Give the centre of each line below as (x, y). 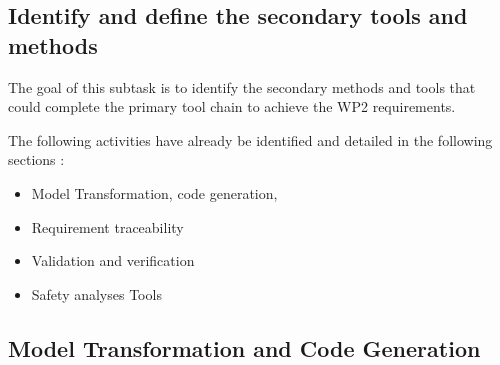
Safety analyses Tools (96, 293)
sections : (36, 159)
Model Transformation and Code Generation (244, 347)
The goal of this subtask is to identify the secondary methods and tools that (242, 86)
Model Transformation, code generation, (154, 192)
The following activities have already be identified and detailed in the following (250, 139)
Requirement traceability (107, 226)
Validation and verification (113, 260)
